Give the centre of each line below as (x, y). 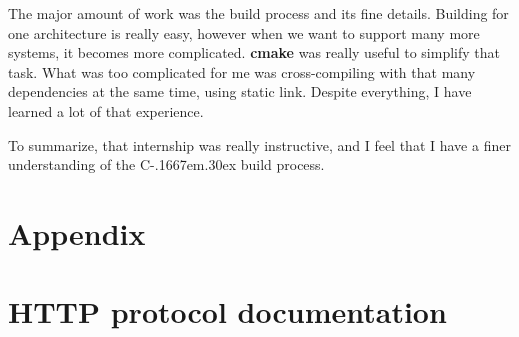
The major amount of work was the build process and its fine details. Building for (258, 13)
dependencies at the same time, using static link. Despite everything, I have (240, 91)
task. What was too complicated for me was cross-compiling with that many (242, 71)
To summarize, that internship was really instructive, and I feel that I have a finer (259, 144)
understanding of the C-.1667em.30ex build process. (166, 164)
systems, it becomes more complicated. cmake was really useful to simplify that (254, 52)
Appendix (77, 232)
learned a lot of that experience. (106, 110)
